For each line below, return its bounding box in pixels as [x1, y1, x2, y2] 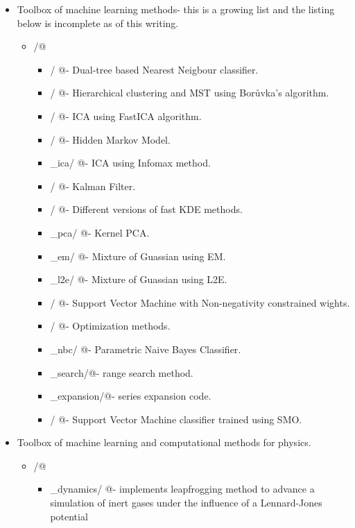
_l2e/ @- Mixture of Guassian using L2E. [50, 272, 227, 287]
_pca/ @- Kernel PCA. [50, 225, 150, 239]
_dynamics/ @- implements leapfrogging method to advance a [50, 482, 315, 496]
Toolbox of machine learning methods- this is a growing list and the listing [17, 2, 335, 16]
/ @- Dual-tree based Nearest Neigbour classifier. [50, 62, 259, 76]
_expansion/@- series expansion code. [50, 389, 211, 403]
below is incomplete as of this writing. [17, 15, 179, 30]
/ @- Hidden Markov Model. [50, 132, 171, 146]
